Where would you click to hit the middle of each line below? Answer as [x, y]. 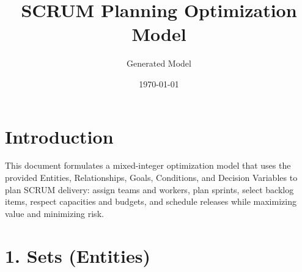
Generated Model [159, 63]
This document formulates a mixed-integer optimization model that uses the [148, 165]
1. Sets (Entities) [78, 255]
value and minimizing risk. [54, 213]
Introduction [59, 136]
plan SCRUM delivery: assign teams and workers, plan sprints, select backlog [149, 189]
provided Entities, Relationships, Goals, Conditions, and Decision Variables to [151, 178]
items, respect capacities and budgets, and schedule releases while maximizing [151, 201]
